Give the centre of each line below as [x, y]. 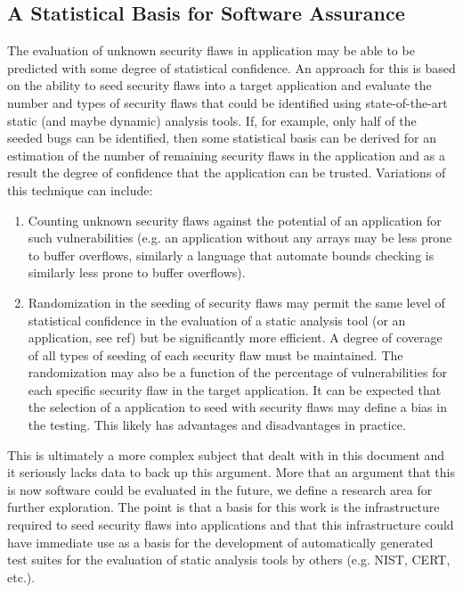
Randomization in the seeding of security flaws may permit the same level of [236, 302]
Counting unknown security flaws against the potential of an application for [235, 220]
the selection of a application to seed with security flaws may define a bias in [237, 407]
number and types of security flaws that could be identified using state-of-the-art [227, 102]
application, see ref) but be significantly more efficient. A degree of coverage [235, 338]
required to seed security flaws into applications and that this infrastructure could [231, 525]
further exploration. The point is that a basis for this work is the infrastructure [223, 507]
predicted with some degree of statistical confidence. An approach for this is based [231, 67]
